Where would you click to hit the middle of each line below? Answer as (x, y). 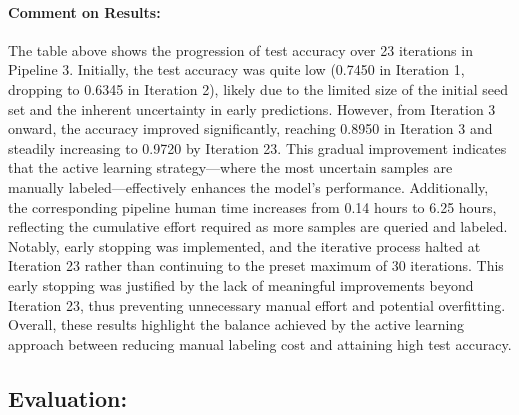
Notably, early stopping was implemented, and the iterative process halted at (244, 245)
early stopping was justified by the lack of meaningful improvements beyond (241, 284)
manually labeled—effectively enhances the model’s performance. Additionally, (248, 186)
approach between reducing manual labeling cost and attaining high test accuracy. (260, 343)
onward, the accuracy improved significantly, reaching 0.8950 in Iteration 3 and (250, 128)
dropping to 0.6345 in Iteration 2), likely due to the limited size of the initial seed (258, 88)
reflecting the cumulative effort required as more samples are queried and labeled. (258, 226)
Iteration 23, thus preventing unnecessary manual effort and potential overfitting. (257, 304)
